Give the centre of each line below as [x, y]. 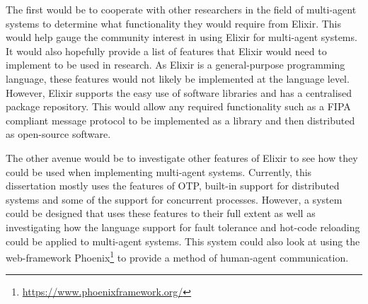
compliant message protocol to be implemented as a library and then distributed [180, 120]
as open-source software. [58, 134]
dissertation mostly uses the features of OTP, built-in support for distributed [173, 186]
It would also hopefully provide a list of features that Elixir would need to [166, 51]
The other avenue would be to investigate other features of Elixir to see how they [182, 157]
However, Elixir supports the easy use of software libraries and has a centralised [179, 92]
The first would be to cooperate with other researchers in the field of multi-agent [181, 9]
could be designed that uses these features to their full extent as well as [161, 213]
